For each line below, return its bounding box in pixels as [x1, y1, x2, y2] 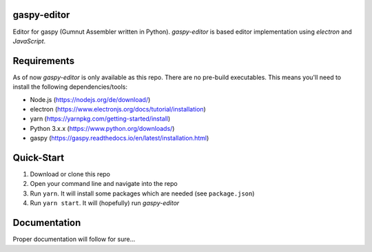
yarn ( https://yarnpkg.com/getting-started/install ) [30, 114, 171, 123]
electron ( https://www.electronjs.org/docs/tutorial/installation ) [30, 105, 206, 113]
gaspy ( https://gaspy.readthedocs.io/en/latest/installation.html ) [30, 134, 209, 143]
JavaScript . [12, 36, 46, 45]
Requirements [12, 55, 75, 67]
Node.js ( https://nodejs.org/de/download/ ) [30, 95, 151, 103]
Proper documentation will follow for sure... [12, 235, 136, 244]
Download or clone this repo [30, 170, 110, 178]
